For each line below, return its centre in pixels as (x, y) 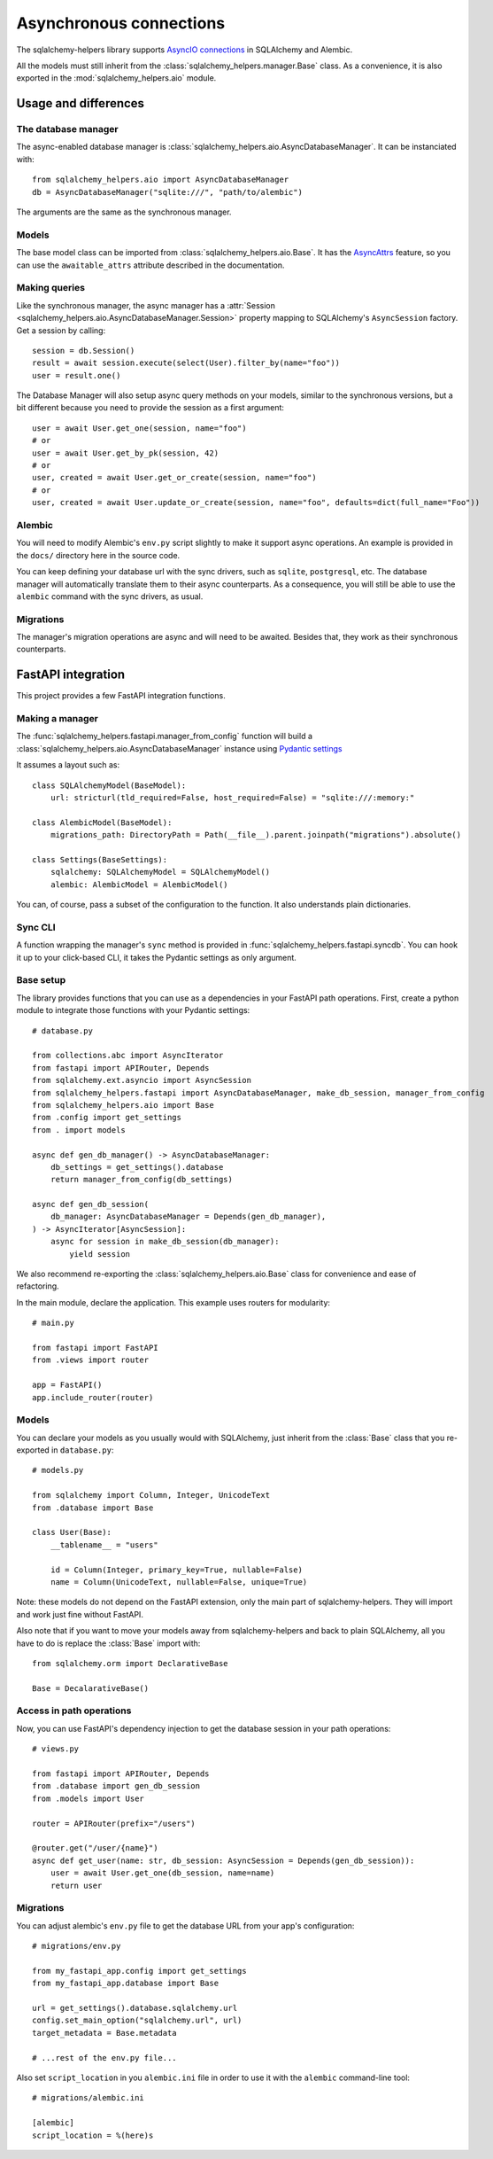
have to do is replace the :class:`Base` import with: (108, 1643)
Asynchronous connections (121, 23)
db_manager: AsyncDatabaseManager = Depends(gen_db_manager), (188, 1217)
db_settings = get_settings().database (137, 1167)
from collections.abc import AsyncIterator (128, 1056)
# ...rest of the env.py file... (104, 2058)
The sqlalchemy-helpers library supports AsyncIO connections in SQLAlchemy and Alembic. (185, 50)
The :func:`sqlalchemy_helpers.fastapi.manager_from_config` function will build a (165, 737)
